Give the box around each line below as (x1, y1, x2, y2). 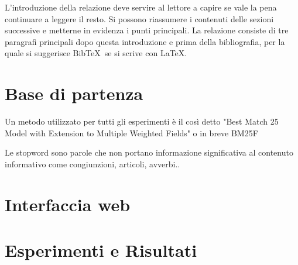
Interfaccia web (5, 192, 131, 216)
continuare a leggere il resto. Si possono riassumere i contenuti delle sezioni (5, 12, 274, 25)
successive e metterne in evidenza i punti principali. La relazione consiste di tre (5, 24, 289, 36)
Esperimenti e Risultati (5, 238, 197, 262)
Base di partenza (5, 81, 143, 105)
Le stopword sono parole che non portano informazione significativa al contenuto (5, 146, 293, 159)
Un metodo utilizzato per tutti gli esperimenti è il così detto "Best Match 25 (5, 115, 279, 128)
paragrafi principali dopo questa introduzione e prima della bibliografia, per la (5, 35, 285, 47)
